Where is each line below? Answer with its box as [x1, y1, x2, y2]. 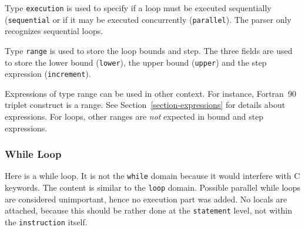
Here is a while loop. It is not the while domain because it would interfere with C [5, 170, 300, 182]
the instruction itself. [5, 216, 88, 228]
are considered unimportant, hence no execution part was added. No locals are [5, 192, 287, 205]
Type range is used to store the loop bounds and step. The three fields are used [5, 44, 293, 56]
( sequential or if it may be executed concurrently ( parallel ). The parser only [5, 13, 291, 25]
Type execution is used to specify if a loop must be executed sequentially [5, 2, 272, 13]
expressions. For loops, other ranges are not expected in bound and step [5, 110, 264, 123]
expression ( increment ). [5, 67, 91, 80]
